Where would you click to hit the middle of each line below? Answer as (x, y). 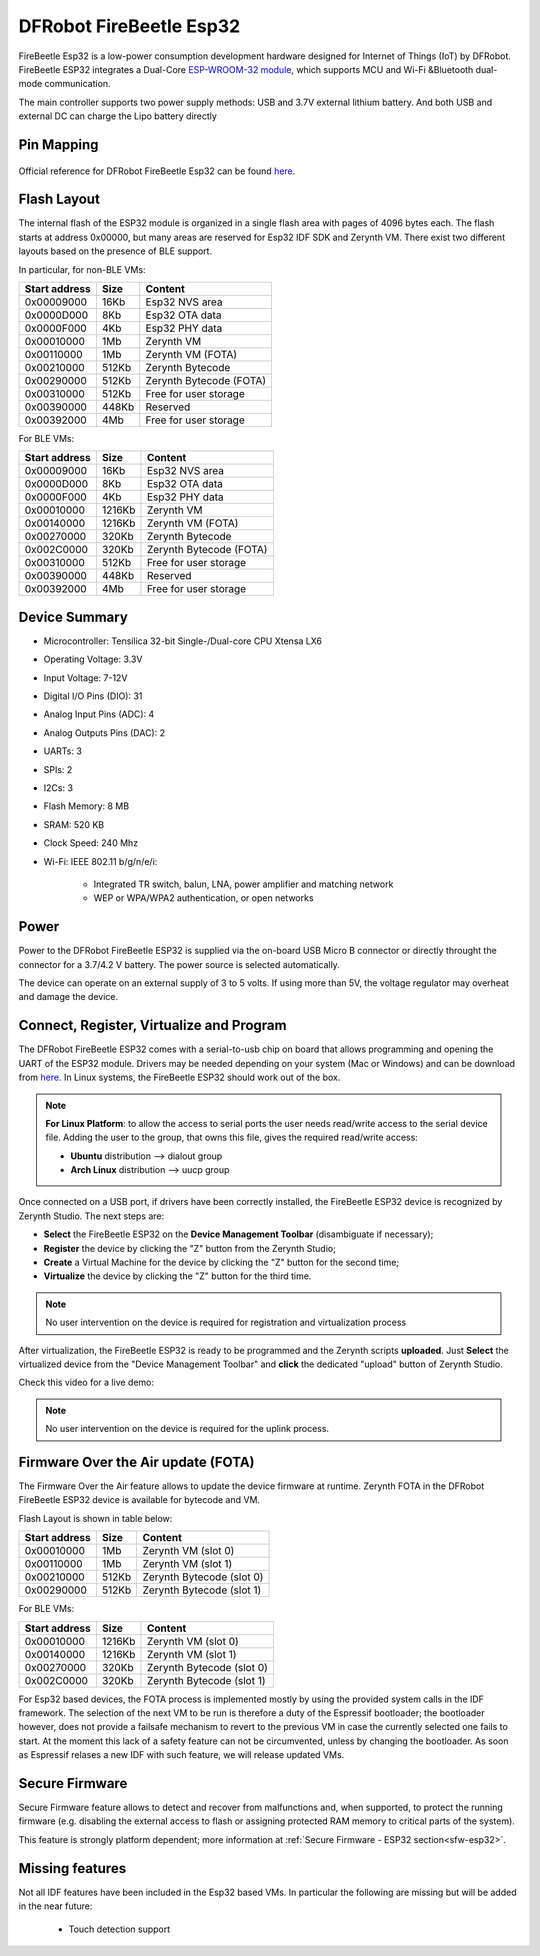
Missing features (72, 1868)
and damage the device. (68, 997)
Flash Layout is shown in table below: (95, 1518)
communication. (77, 84)
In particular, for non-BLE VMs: (82, 269)
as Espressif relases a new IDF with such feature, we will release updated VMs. (181, 1755)
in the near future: (55, 1906)
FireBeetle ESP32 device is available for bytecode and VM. (139, 1500)
